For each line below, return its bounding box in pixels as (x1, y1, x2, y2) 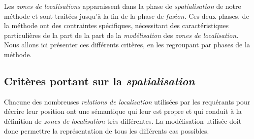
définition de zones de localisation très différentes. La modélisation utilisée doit (4, 115, 242, 126)
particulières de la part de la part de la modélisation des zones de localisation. (4, 30, 239, 40)
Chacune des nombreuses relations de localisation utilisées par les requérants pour (4, 96, 251, 106)
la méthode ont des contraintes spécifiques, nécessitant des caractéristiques (4, 20, 229, 31)
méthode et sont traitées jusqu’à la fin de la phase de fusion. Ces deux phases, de (4, 10, 249, 21)
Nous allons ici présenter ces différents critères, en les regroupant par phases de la (4, 39, 250, 50)
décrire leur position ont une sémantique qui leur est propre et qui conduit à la (4, 106, 242, 116)
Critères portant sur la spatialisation (4, 73, 195, 88)
